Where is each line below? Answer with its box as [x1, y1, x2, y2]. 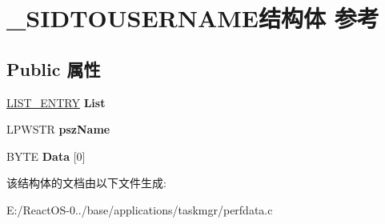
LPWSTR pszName [6, 121, 110, 138]
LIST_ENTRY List [6, 94, 106, 110]
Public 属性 [6, 56, 101, 81]
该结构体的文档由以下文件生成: [6, 174, 166, 191]
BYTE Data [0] [6, 147, 86, 164]
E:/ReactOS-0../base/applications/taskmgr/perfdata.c [6, 201, 273, 218]
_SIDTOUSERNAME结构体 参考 [6, 2, 379, 34]
